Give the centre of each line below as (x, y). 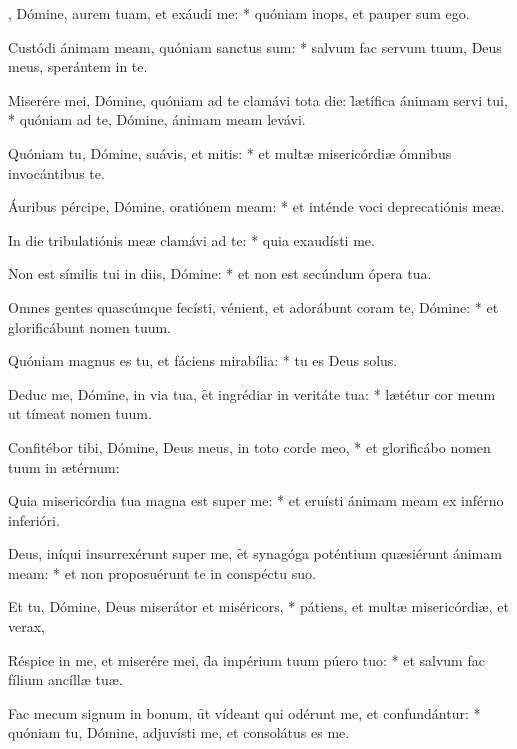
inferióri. (34, 519)
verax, (26, 626)
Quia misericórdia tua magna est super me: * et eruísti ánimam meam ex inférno (256, 500)
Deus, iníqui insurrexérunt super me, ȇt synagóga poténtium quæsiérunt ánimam (255, 553)
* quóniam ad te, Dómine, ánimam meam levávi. (157, 119)
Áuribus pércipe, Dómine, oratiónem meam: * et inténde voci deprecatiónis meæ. (256, 206)
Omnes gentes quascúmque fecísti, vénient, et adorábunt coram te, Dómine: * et (253, 306)
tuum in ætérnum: (64, 466)
